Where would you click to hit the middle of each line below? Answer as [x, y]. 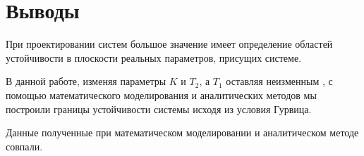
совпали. [24, 146]
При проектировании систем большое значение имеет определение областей [169, 44]
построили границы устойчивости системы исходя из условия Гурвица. [159, 109]
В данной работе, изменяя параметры [86, 81]
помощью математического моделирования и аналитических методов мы [161, 95]
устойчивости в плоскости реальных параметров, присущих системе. [154, 57]
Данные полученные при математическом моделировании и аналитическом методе [182, 132]
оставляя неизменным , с [279, 81]
